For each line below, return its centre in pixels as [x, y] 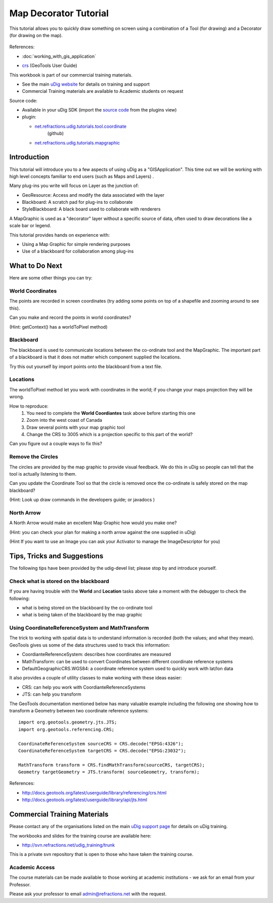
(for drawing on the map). [36, 35]
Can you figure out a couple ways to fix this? [56, 444]
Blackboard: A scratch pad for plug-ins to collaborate [77, 202]
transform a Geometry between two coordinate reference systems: [79, 710]
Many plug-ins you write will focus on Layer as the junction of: [74, 186]
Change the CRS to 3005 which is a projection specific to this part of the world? [110, 435]
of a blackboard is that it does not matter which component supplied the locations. [95, 357]
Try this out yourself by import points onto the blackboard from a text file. [86, 366]
